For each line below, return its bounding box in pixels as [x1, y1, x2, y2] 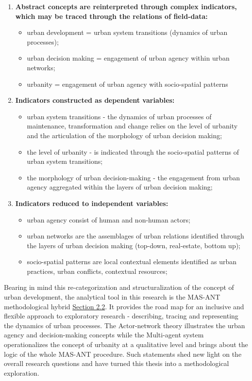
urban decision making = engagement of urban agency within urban [27, 53, 230, 63]
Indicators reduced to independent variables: [15, 198, 168, 208]
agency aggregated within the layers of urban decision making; [27, 182, 213, 192]
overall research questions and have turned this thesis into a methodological [4, 358, 229, 368]
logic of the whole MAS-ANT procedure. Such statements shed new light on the [4, 349, 242, 359]
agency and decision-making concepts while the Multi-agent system [4, 330, 204, 340]
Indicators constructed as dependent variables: [15, 95, 175, 105]
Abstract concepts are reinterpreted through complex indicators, [15, 1, 237, 11]
